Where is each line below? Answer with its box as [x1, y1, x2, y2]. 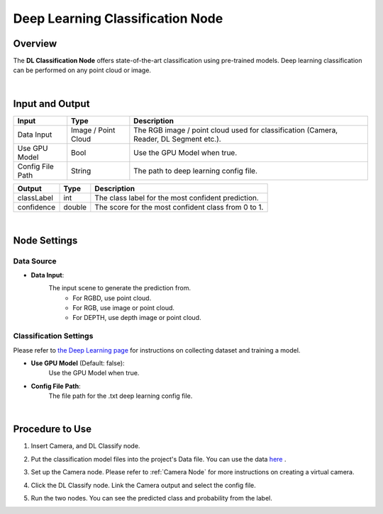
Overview [13, 38, 57, 50]
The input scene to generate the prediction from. [48, 284, 191, 292]
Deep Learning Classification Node [13, 11, 223, 26]
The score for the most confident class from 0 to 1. [94, 202, 264, 212]
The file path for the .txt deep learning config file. [48, 392, 193, 400]
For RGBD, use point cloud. [72, 294, 152, 302]
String [71, 166, 91, 176]
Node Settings [13, 234, 78, 246]
